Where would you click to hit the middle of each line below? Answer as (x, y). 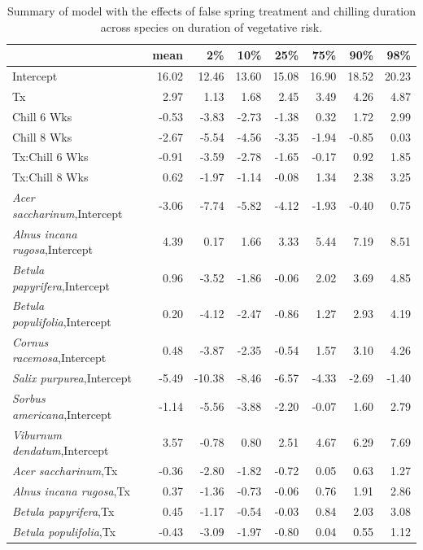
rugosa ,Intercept (53, 249)
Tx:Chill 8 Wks (50, 177)
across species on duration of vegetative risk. (211, 26)
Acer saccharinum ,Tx (65, 470)
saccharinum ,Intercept (68, 213)
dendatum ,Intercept (61, 450)
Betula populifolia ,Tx (64, 531)
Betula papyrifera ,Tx (63, 511)
